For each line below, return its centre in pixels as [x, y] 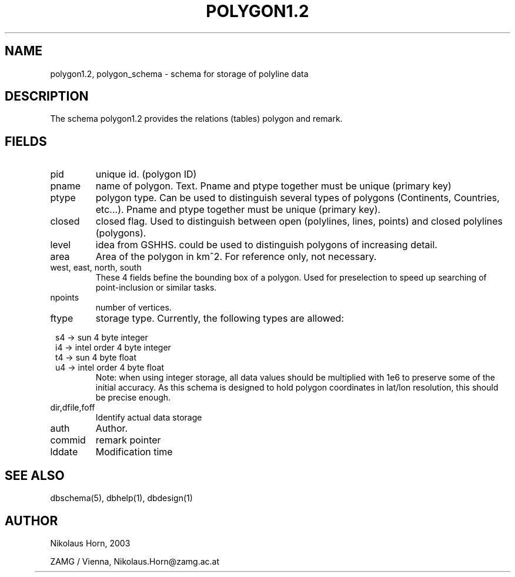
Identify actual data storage [149, 418]
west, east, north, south [96, 268]
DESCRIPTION [47, 96]
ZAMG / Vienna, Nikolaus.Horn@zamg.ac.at [135, 561]
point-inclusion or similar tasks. [156, 288]
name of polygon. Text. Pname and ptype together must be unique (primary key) [273, 186]
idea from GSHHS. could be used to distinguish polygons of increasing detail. [266, 245]
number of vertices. [133, 308]
